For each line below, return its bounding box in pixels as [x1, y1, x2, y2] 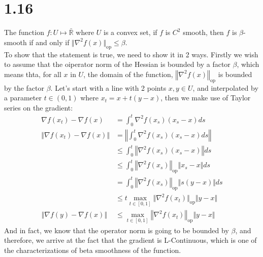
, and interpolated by [192, 82, 258, 93]
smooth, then [183, 27, 224, 38]
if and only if [29, 36, 70, 47]
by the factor [4, 82, 44, 93]
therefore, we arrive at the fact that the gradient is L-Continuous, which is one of [4, 235, 257, 245]
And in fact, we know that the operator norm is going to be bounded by [4, 225, 229, 235]
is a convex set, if [104, 27, 157, 38]
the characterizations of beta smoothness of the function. [4, 244, 181, 255]
